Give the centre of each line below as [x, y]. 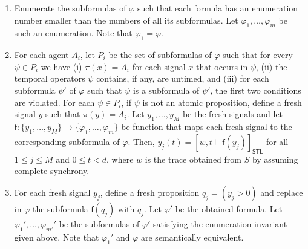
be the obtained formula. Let [229, 208]
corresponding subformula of [67, 141]
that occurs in [222, 66]
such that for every [258, 55]
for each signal [159, 66]
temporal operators [50, 78]
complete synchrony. [52, 171]
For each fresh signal [52, 192]
